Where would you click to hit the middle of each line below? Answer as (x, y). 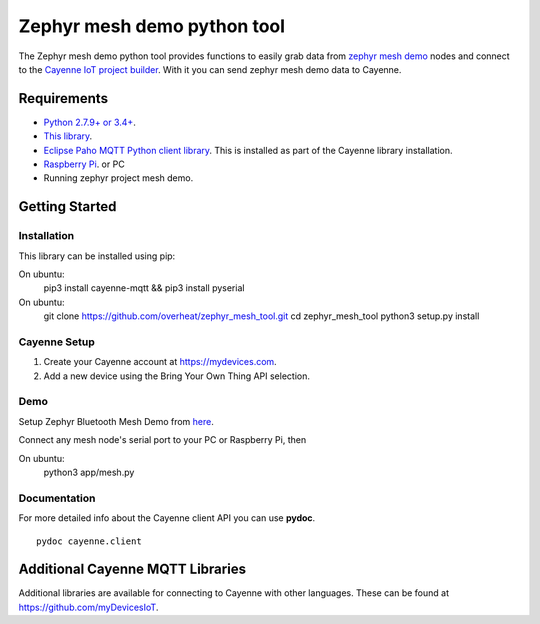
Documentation (57, 498)
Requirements (63, 98)
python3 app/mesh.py (89, 472)
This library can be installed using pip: (97, 256)
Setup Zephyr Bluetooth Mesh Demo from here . (116, 421)
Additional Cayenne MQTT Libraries (132, 569)
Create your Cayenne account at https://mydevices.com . (160, 362)
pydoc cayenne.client (89, 541)
